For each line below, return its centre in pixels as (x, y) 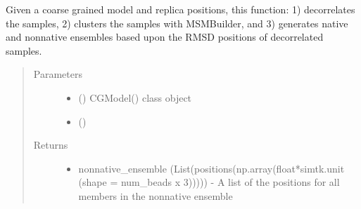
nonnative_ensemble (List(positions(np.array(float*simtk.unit (211, 168)
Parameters (58, 74)
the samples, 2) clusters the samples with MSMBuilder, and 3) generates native (177, 23)
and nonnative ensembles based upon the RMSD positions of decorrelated (165, 37)
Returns (51, 145)
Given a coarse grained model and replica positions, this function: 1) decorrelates (180, 9)
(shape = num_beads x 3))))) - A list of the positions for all (209, 182)
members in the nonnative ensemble (156, 195)
